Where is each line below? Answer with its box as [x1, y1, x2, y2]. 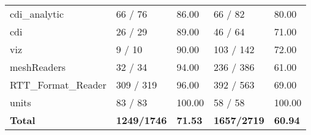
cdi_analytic [10, 7, 64, 21]
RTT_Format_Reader [10, 78, 107, 92]
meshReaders [10, 60, 66, 74]
